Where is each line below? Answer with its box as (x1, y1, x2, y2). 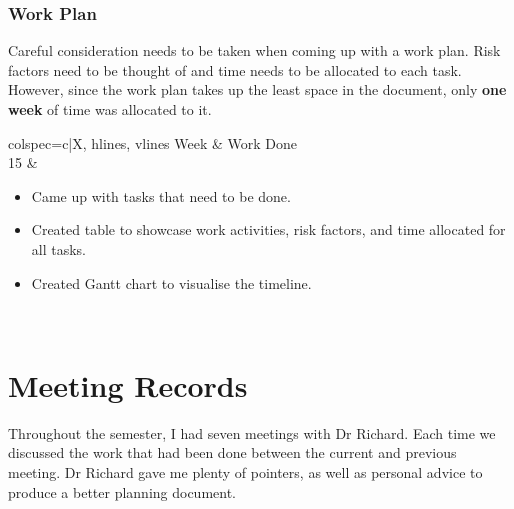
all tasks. (31, 238, 87, 259)
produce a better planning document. (8, 481, 237, 502)
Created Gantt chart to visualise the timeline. (31, 272, 312, 293)
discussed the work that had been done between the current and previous (8, 442, 457, 463)
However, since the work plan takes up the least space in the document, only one (8, 79, 507, 100)
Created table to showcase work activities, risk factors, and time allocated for (31, 219, 506, 240)
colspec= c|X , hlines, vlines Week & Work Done (8, 132, 298, 153)
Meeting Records (8, 364, 248, 405)
